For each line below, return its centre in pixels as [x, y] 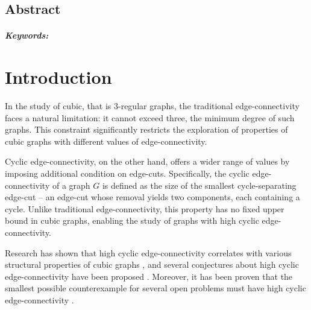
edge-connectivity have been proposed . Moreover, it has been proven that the [149, 276]
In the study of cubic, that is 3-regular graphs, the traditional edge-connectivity [152, 106]
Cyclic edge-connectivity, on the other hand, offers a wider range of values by [147, 161]
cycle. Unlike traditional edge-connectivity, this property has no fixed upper [145, 208]
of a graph [71, 185]
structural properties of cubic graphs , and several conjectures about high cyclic [152, 264]
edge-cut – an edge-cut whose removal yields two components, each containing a [152, 197]
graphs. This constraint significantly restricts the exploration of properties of [146, 129]
